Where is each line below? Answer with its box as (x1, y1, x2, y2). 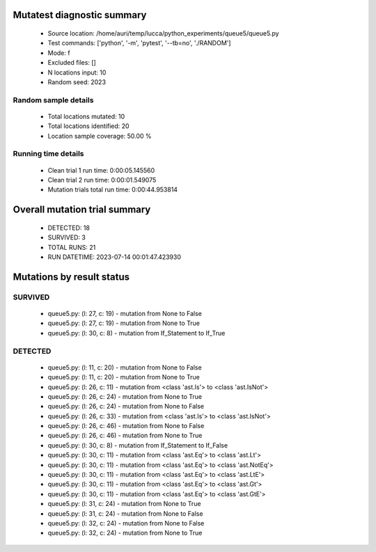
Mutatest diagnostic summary (13, 9, 147, 21)
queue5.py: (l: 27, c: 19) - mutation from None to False (47, 309, 202, 317)
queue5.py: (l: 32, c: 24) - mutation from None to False (47, 519, 205, 527)
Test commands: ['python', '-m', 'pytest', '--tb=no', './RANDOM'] (47, 39, 231, 47)
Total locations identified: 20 (47, 122, 130, 130)
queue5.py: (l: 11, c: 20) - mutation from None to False (47, 363, 202, 372)
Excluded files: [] (47, 58, 97, 67)
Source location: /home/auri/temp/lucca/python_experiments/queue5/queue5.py (47, 29, 279, 38)
